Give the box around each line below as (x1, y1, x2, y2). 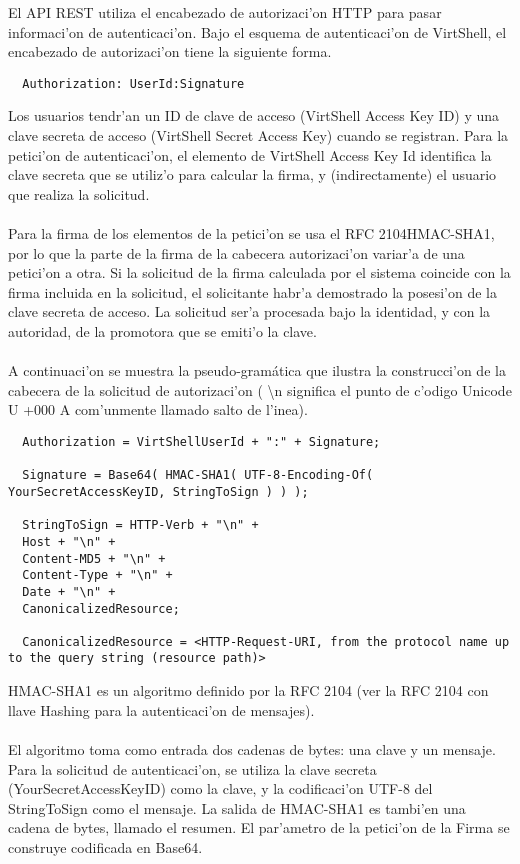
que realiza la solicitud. (8, 183, 150, 204)
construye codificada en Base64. (8, 836, 203, 857)
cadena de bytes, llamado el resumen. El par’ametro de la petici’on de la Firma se (8, 817, 510, 838)
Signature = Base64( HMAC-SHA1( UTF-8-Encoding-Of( (22, 468, 374, 483)
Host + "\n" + (22, 534, 116, 549)
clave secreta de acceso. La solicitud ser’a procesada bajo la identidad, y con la (8, 301, 491, 322)
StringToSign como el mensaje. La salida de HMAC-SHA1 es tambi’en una (8, 797, 466, 818)
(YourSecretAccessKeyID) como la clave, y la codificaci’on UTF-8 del (8, 778, 433, 799)
